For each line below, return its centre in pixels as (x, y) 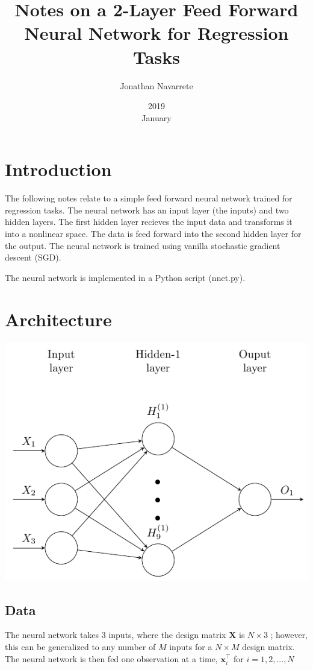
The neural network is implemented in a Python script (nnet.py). (125, 277)
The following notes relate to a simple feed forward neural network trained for (149, 198)
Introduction (58, 169)
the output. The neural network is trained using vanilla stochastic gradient (143, 245)
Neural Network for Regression (156, 33)
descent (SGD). (33, 257)
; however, (289, 635)
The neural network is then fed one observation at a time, (111, 658)
